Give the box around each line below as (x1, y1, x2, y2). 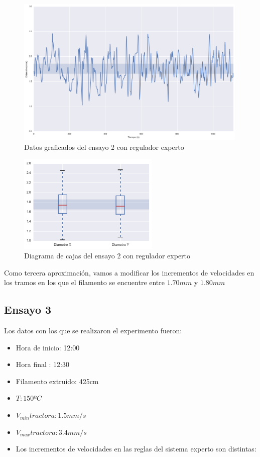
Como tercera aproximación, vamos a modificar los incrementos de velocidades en (4, 267, 254, 278)
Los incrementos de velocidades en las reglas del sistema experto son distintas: (16, 443, 256, 454)
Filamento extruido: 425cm (16, 376, 99, 386)
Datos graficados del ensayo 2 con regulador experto (24, 142, 184, 152)
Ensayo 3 (4, 302, 52, 317)
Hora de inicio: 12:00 (16, 342, 80, 352)
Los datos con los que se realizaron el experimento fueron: (4, 325, 182, 336)
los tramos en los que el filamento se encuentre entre (4, 277, 165, 288)
